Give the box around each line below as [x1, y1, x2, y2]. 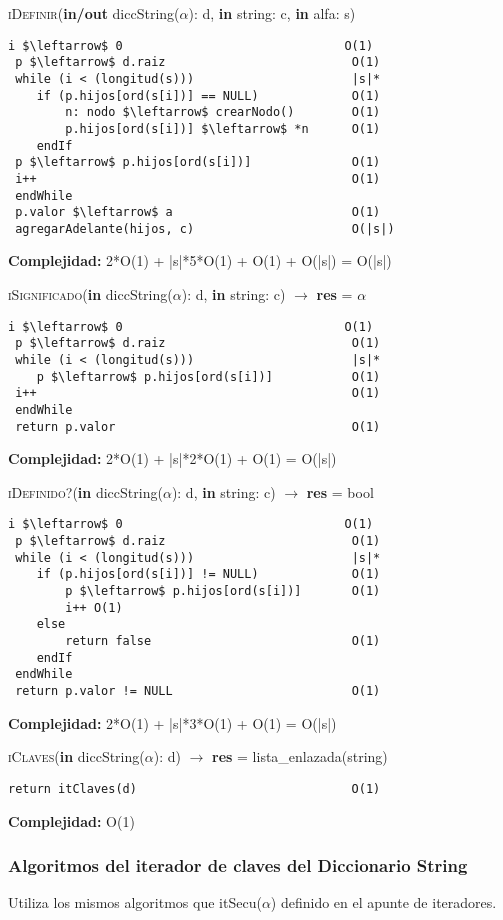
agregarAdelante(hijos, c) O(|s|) [15, 221, 395, 236]
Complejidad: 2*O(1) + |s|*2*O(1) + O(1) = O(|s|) [8, 448, 337, 469]
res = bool [306, 481, 374, 502]
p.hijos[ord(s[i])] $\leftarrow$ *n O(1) [65, 121, 381, 136]
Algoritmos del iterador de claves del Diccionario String [8, 853, 468, 878]
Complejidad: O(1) [8, 810, 135, 831]
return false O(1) [65, 634, 381, 649]
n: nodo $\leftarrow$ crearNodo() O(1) [65, 105, 381, 120]
